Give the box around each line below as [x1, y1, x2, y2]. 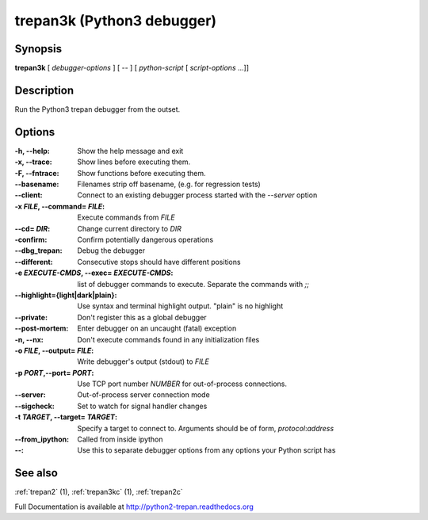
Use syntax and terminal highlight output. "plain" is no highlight [77, 301, 284, 311]
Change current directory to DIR [77, 224, 182, 233]
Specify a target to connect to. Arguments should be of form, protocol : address [77, 423, 334, 433]
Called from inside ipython [77, 434, 163, 444]
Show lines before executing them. [77, 157, 191, 166]
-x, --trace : [14, 157, 53, 166]
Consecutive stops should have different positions [77, 257, 241, 266]
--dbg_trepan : [14, 246, 63, 255]
